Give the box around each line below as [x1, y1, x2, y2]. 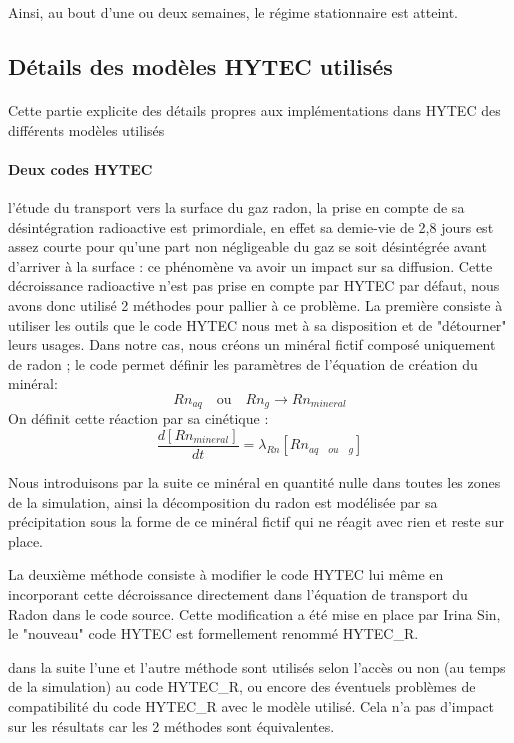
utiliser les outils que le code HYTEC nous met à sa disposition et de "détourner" [8, 314, 507, 335]
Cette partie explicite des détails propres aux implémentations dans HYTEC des [8, 99, 501, 120]
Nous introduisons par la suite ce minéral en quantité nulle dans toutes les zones [8, 472, 501, 492]
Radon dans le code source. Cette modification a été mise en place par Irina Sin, [8, 603, 501, 624]
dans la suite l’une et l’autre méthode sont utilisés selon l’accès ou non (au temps [8, 656, 506, 677]
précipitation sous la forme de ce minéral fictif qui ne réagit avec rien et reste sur [8, 511, 504, 532]
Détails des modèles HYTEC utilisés [8, 50, 393, 81]
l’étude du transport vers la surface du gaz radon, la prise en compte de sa [8, 196, 465, 217]
